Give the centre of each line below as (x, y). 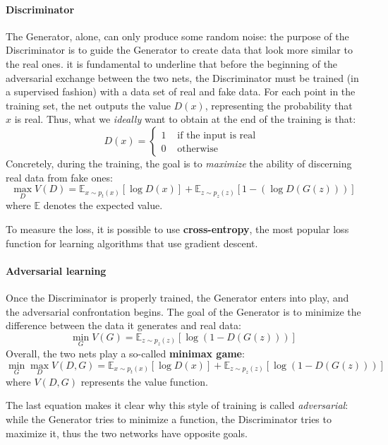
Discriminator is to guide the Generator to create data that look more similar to (179, 50)
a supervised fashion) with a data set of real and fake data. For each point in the (181, 91)
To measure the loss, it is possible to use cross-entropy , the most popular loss (177, 229)
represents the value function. (144, 381)
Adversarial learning (56, 270)
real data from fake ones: (59, 177)
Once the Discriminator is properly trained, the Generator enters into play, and (177, 297)
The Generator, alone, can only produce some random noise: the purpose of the (177, 36)
